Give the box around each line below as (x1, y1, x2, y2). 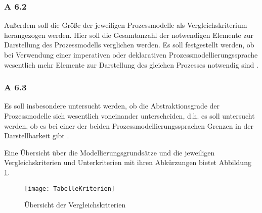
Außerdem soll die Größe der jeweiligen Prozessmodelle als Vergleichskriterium (4, 20, 247, 30)
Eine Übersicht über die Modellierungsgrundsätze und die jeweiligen (4, 147, 215, 157)
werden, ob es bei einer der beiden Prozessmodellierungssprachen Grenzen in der (4, 120, 253, 131)
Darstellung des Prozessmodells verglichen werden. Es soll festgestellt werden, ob (4, 39, 254, 50)
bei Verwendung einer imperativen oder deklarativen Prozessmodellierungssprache (4, 49, 258, 60)
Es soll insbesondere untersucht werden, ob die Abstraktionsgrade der (4, 100, 220, 111)
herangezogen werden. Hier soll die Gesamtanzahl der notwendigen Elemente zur (4, 29, 253, 40)
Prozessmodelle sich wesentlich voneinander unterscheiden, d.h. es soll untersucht (4, 111, 255, 121)
